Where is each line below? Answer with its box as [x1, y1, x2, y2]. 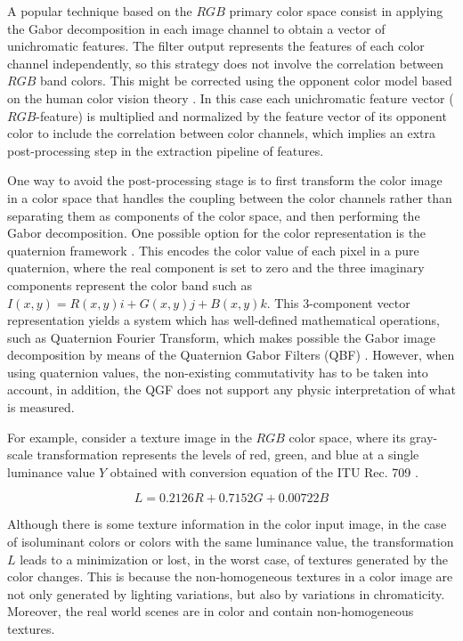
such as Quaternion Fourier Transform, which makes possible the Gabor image [7, 328, 435, 346]
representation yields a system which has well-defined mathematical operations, [7, 311, 440, 329]
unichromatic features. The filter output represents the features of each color [7, 37, 425, 55]
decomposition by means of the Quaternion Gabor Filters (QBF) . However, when [7, 345, 455, 364]
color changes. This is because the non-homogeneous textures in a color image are [7, 567, 453, 586]
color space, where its [288, 427, 406, 446]
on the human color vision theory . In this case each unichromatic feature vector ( [7, 88, 454, 107]
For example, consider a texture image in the [7, 427, 252, 446]
